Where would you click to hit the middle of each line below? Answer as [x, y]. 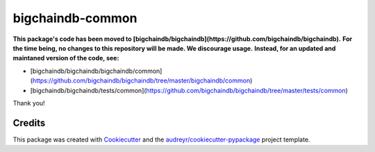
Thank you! [29, 103]
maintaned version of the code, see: [66, 58]
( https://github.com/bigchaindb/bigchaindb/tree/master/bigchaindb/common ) [141, 81]
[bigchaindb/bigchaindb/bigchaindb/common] [96, 71]
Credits [29, 123]
